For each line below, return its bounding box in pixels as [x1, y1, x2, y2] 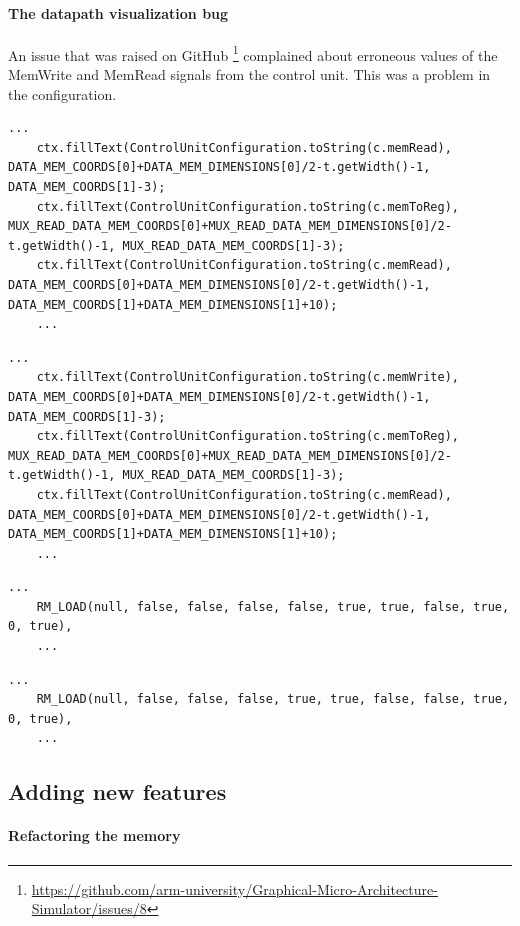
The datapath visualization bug [8, 2, 229, 23]
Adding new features [8, 776, 227, 807]
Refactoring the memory [8, 825, 181, 846]
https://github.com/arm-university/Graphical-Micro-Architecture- [31, 878, 438, 899]
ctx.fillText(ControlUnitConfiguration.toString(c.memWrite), [36, 370, 460, 385]
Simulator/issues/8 [31, 898, 147, 919]
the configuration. [8, 83, 117, 104]
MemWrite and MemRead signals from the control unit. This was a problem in [8, 64, 491, 85]
